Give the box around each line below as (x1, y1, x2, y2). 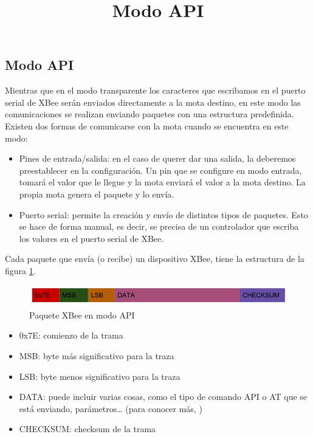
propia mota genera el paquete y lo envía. (19, 187, 174, 200)
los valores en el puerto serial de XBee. (19, 232, 164, 244)
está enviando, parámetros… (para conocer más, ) (19, 402, 202, 415)
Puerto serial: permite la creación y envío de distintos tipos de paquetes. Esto (19, 208, 308, 221)
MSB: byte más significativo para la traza (19, 349, 174, 362)
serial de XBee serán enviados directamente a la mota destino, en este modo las (5, 95, 301, 108)
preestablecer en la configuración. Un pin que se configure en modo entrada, (19, 163, 302, 176)
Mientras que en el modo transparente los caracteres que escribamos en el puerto (5, 84, 306, 97)
